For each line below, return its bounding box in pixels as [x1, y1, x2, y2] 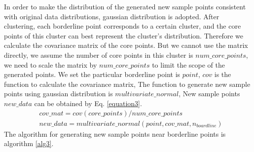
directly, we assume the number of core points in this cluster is [4, 49, 193, 60]
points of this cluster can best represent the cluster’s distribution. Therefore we [4, 30, 244, 40]
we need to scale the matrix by [4, 59, 97, 70]
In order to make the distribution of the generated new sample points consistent [4, 1, 246, 11]
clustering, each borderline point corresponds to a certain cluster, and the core [4, 21, 241, 31]
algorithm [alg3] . [4, 138, 54, 149]
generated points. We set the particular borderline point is [4, 69, 181, 79]
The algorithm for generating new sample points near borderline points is [4, 128, 226, 139]
